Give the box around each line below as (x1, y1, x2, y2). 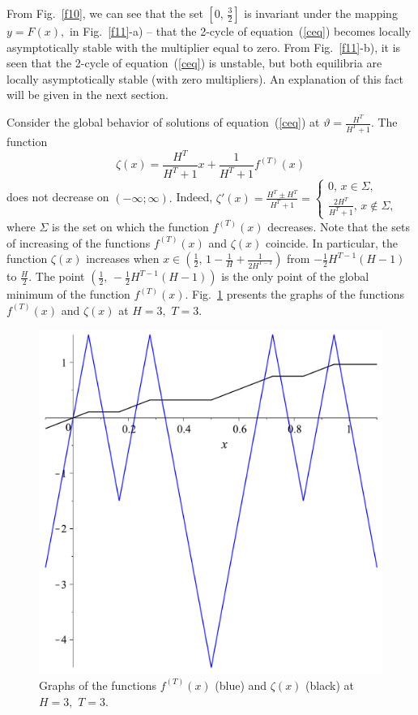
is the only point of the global (221, 268, 369, 285)
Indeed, (176, 188, 213, 205)
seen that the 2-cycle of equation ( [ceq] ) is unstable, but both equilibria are (6, 54, 382, 71)
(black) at (305, 676, 354, 693)
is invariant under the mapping (244, 5, 398, 21)
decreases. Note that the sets (267, 218, 410, 235)
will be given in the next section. (6, 86, 168, 103)
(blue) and (215, 676, 267, 693)
